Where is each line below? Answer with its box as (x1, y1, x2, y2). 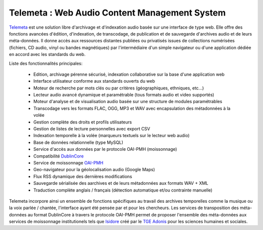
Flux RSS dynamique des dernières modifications (33, 173, 132, 179)
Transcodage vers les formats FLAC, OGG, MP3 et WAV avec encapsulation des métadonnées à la (33, 105, 231, 111)
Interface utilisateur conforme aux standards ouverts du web (33, 78, 155, 84)
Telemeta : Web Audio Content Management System (9, 7, 226, 18)
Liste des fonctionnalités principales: (9, 60, 83, 66)
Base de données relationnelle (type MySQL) (33, 139, 124, 145)
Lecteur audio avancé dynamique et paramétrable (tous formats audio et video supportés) (33, 92, 214, 98)
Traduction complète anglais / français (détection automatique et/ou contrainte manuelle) (33, 187, 213, 193)
